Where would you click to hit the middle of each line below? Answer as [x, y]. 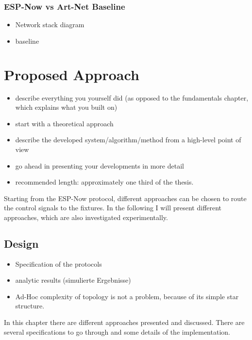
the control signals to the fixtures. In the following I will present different [113, 208]
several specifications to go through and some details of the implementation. [117, 331]
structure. [30, 306]
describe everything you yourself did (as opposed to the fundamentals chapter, [132, 97]
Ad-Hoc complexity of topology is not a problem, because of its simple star [127, 296]
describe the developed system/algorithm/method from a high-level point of [128, 140]
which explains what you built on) [66, 107]
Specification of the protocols [59, 263]
